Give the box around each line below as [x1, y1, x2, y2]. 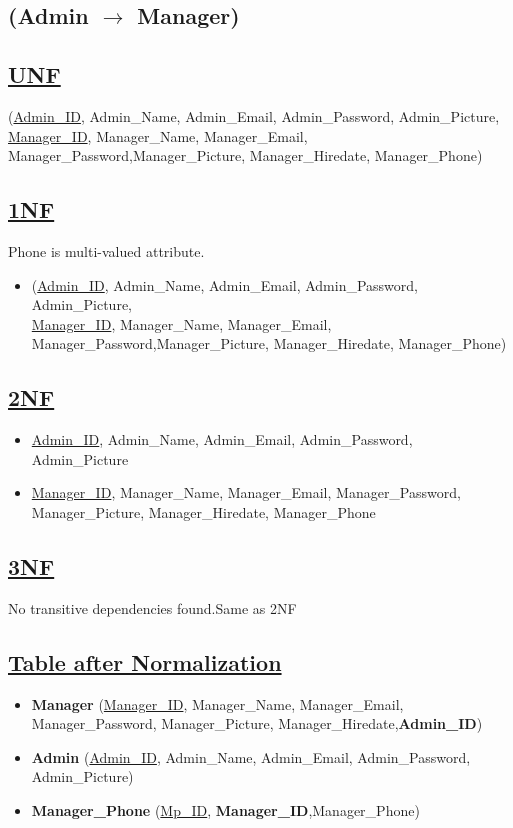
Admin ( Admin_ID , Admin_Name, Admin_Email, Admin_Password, [31, 746, 471, 767]
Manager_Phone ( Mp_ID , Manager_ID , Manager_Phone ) [31, 799, 420, 820]
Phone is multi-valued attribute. [8, 240, 205, 261]
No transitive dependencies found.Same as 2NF [8, 597, 297, 618]
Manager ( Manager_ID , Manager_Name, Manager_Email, [31, 693, 404, 714]
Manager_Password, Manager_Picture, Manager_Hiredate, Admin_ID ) [31, 713, 483, 734]
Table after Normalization [8, 646, 282, 677]
